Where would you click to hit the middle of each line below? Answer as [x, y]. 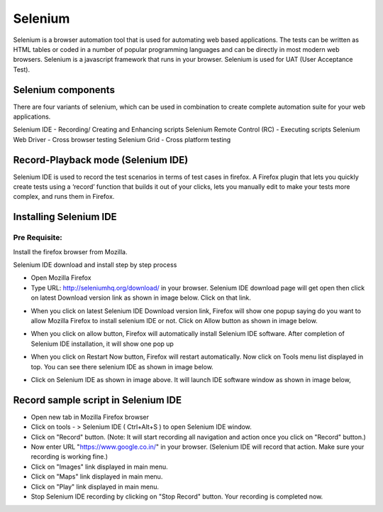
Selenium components [64, 90]
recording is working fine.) [70, 457]
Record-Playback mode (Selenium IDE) [101, 160]
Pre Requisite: [38, 238]
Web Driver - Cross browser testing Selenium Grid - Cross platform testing [122, 139]
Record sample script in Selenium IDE [98, 400]
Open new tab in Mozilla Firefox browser [90, 417]
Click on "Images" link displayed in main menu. [99, 467]
